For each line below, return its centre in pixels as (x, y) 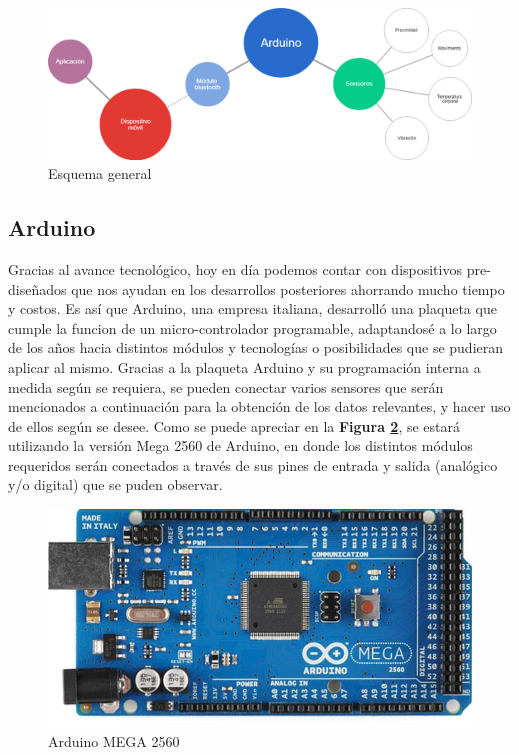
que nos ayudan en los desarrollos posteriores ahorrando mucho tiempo (288, 288)
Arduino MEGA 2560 (114, 740)
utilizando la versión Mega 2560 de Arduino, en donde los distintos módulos (240, 445)
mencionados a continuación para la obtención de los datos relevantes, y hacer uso (259, 406)
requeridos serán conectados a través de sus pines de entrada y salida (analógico (253, 464)
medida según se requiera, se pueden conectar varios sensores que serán (226, 386)
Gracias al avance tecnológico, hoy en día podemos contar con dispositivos (235, 268)
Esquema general (100, 173)
